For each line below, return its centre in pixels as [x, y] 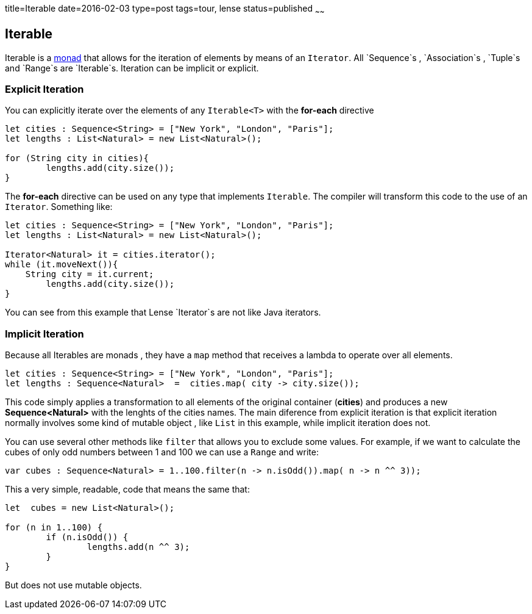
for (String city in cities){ [77, 158]
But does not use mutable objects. [73, 585]
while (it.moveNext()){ [62, 265]
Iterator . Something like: [59, 207]
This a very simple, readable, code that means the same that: [127, 489]
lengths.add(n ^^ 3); [138, 547]
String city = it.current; [90, 274]
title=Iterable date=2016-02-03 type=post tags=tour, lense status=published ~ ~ [165, 9]
